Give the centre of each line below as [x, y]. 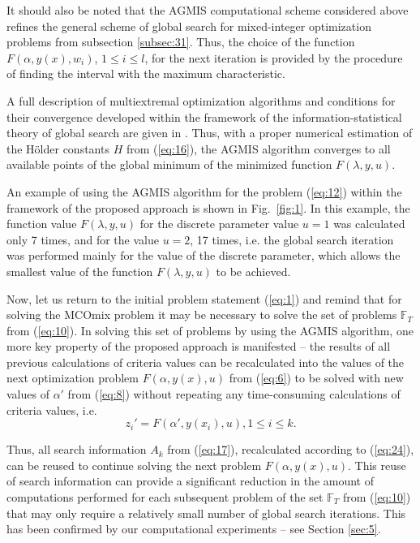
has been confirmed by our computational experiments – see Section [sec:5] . [194, 529]
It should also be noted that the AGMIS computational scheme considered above [208, 10]
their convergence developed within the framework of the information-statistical [204, 116]
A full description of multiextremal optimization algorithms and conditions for [201, 100]
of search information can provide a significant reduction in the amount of [191, 481]
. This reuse [377, 465]
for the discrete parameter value [219, 224]
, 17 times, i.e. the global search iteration [292, 239]
